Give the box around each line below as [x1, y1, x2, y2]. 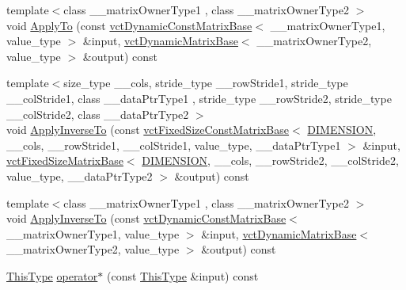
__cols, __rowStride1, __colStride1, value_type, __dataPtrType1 [6, 136, 341, 153]
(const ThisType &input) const [106, 267, 259, 284]
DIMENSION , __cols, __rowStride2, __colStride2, [142, 152, 399, 169]
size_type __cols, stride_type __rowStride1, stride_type [63, 74, 348, 91]
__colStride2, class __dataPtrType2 [6, 105, 189, 122]
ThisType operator [6, 267, 98, 284]
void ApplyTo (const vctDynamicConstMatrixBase [6, 17, 252, 33]
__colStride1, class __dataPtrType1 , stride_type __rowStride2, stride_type [6, 90, 392, 106]
